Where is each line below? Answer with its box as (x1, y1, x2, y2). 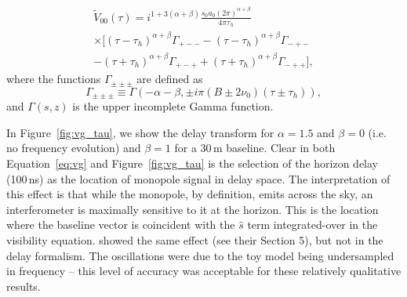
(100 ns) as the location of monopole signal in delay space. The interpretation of (6, 170, 391, 187)
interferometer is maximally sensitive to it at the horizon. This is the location (6, 201, 379, 217)
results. (6, 277, 41, 294)
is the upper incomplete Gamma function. (72, 98, 274, 114)
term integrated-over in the (247, 216, 378, 233)
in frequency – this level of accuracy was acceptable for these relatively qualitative (6, 263, 402, 279)
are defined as (136, 71, 203, 87)
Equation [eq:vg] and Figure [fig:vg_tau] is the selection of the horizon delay (6, 154, 378, 171)
